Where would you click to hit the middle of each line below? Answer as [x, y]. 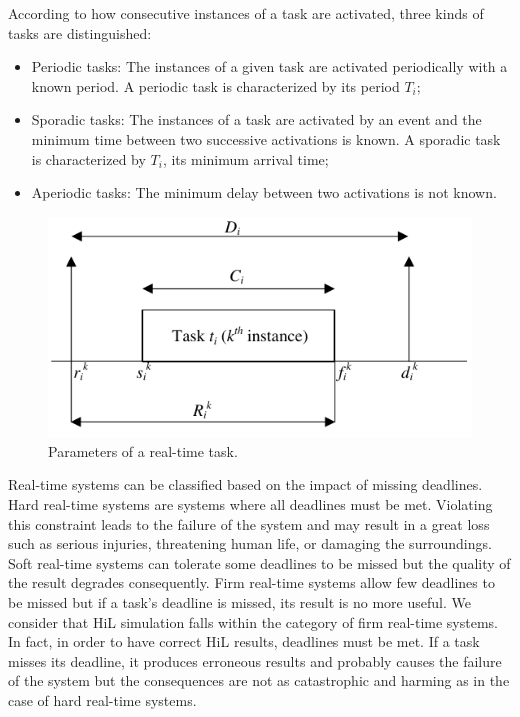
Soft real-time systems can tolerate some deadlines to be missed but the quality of [259, 562]
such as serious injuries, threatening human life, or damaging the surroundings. [250, 543]
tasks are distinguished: [80, 32]
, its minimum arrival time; [245, 158]
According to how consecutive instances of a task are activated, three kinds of [246, 13]
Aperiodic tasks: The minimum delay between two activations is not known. [264, 192]
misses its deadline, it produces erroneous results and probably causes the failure [255, 660]
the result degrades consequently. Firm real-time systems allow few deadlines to [251, 582]
